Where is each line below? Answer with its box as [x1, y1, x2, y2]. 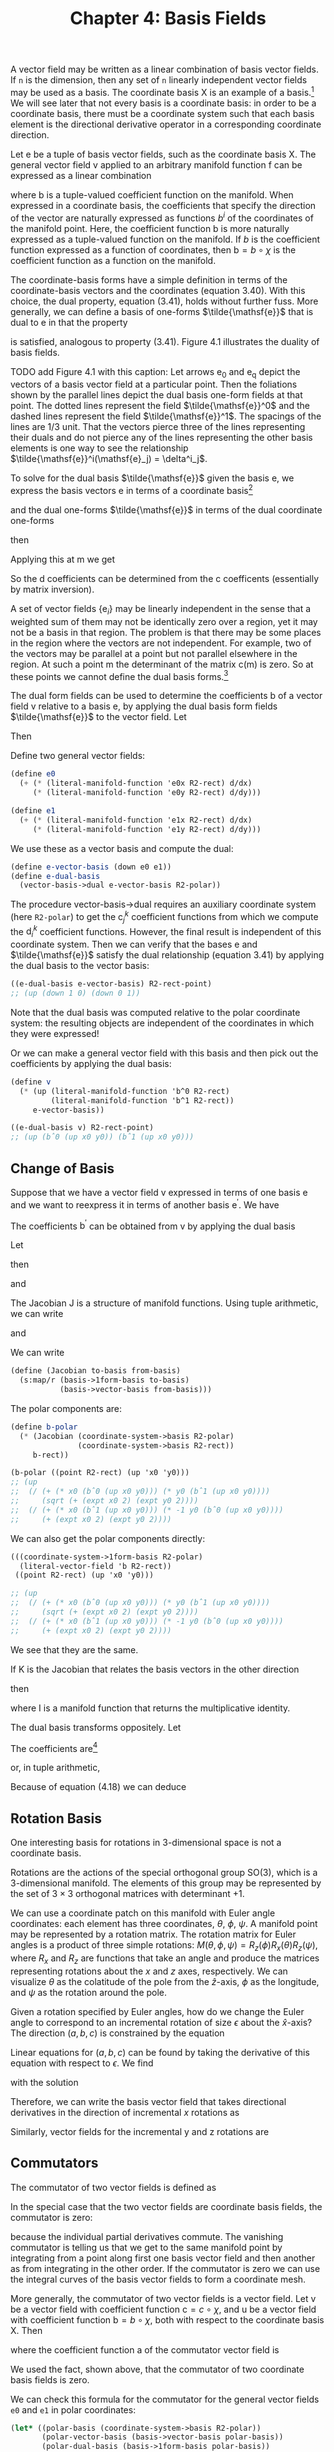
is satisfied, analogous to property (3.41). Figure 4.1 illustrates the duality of [10, 335, 320, 347]
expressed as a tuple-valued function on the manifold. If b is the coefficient [10, 233, 321, 245]
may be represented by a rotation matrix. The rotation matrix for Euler [10, 1928, 297, 1941]
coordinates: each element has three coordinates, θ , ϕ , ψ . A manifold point [10, 1918, 318, 1930]
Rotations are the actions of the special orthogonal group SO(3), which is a [10, 1867, 318, 1879]
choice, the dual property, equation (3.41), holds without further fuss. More [10, 295, 319, 307]
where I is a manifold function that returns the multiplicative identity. [10, 1702, 291, 1714]
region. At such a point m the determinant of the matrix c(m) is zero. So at [10, 658, 314, 670]
